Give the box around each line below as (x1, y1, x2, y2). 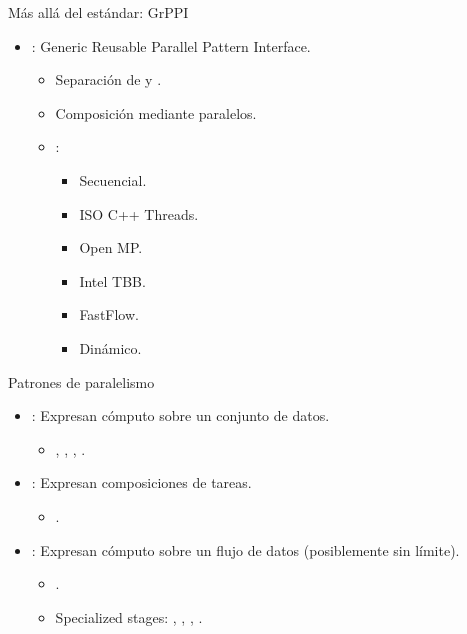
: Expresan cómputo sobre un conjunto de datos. (31, 405, 330, 426)
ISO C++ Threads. (79, 203, 199, 224)
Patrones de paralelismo (8, 371, 155, 392)
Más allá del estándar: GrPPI (8, 2, 189, 22)
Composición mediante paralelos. (55, 102, 257, 123)
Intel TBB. (79, 270, 146, 291)
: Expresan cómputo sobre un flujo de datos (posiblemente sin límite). (31, 539, 460, 560)
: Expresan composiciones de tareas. (31, 472, 252, 493)
